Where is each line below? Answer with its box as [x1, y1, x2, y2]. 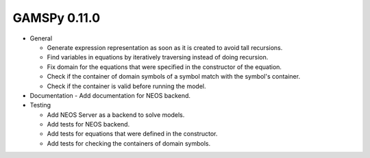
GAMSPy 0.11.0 [12, 10, 101, 25]
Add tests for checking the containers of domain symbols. [47, 139, 211, 147]
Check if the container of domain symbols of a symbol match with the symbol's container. [47, 73, 301, 81]
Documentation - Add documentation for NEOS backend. [29, 91, 191, 99]
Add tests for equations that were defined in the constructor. [47, 130, 218, 138]
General [29, 34, 53, 42]
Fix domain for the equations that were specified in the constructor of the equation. [47, 62, 282, 71]
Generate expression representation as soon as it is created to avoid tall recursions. [47, 43, 283, 51]
